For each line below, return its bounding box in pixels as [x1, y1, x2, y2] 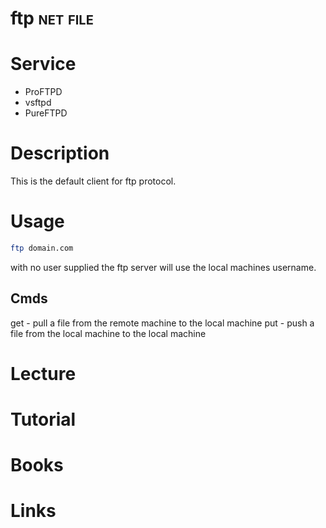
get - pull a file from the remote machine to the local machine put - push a [10, 317, 315, 329]
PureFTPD [24, 107, 68, 119]
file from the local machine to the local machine [10, 327, 207, 339]
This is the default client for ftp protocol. [10, 175, 177, 187]
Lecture [10, 362, 77, 385]
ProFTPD [24, 86, 63, 98]
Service [10, 53, 77, 76]
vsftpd [24, 97, 52, 109]
